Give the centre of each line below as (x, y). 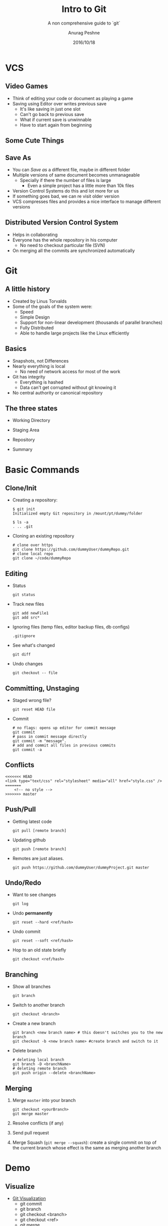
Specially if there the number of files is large (65, 180)
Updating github (29, 840)
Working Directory (31, 420)
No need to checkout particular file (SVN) (62, 245)
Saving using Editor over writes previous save (59, 103)
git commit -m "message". (39, 741)
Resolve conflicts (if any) (38, 1123)
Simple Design (35, 317)
